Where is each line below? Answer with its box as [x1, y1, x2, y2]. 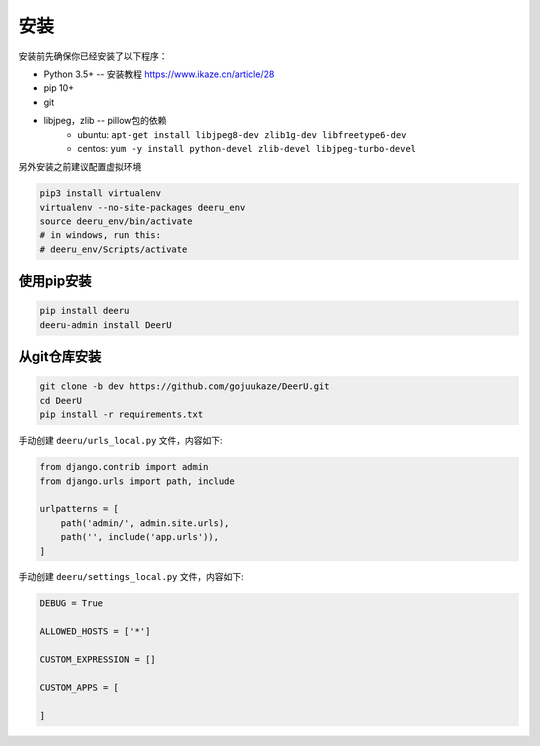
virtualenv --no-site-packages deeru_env [39, 201, 246, 213]
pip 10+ [43, 82, 75, 94]
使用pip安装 [18, 273, 92, 290]
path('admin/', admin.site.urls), [60, 517, 230, 529]
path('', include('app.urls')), [60, 531, 220, 543]
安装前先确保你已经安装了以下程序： [18, 50, 168, 62]
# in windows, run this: [39, 230, 162, 241]
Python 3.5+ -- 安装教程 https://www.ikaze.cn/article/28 [43, 68, 275, 80]
